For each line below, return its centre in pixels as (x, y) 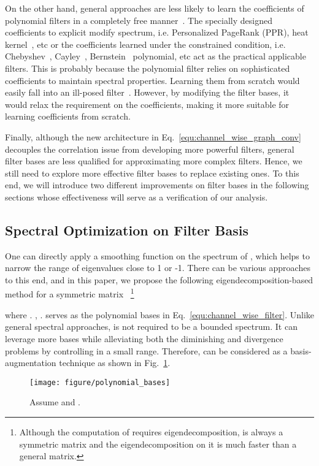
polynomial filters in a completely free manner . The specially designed (139, 20)
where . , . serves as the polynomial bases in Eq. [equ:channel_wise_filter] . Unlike (160, 314)
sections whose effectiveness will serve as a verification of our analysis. (136, 197)
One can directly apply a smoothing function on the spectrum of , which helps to (157, 255)
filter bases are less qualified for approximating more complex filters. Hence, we (154, 161)
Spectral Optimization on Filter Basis (127, 230)
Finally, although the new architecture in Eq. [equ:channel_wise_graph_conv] (153, 136)
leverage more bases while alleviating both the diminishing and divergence (144, 338)
